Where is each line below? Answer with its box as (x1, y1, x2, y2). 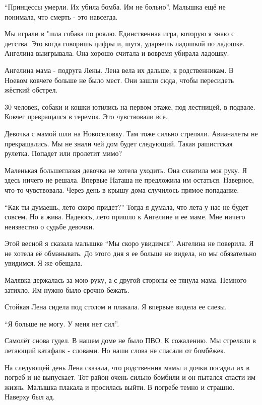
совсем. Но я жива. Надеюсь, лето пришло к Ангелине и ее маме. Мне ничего (5, 211, 245, 222)
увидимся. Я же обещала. (5, 258, 83, 268)
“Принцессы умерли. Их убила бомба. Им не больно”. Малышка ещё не (5, 2, 226, 12)
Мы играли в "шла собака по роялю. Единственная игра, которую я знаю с (5, 28, 235, 39)
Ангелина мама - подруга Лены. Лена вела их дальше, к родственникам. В (5, 64, 234, 75)
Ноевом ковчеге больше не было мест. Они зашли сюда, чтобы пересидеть (5, 74, 234, 85)
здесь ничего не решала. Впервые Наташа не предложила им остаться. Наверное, (5, 175, 254, 185)
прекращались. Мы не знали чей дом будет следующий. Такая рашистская (5, 138, 233, 148)
